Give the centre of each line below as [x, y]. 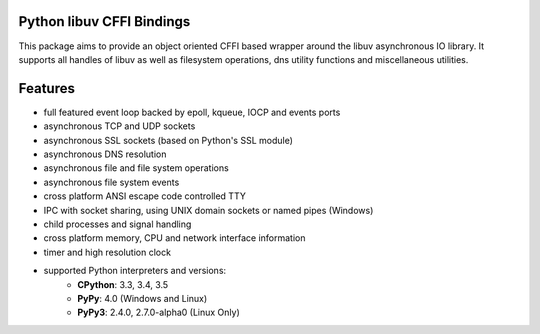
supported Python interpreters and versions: [135, 271]
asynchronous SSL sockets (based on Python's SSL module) [168, 140]
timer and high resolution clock [107, 252]
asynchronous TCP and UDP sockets [119, 126]
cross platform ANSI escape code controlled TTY [145, 196]
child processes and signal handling [117, 224]
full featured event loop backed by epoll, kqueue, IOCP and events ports [192, 112]
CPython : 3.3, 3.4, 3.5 [123, 284]
